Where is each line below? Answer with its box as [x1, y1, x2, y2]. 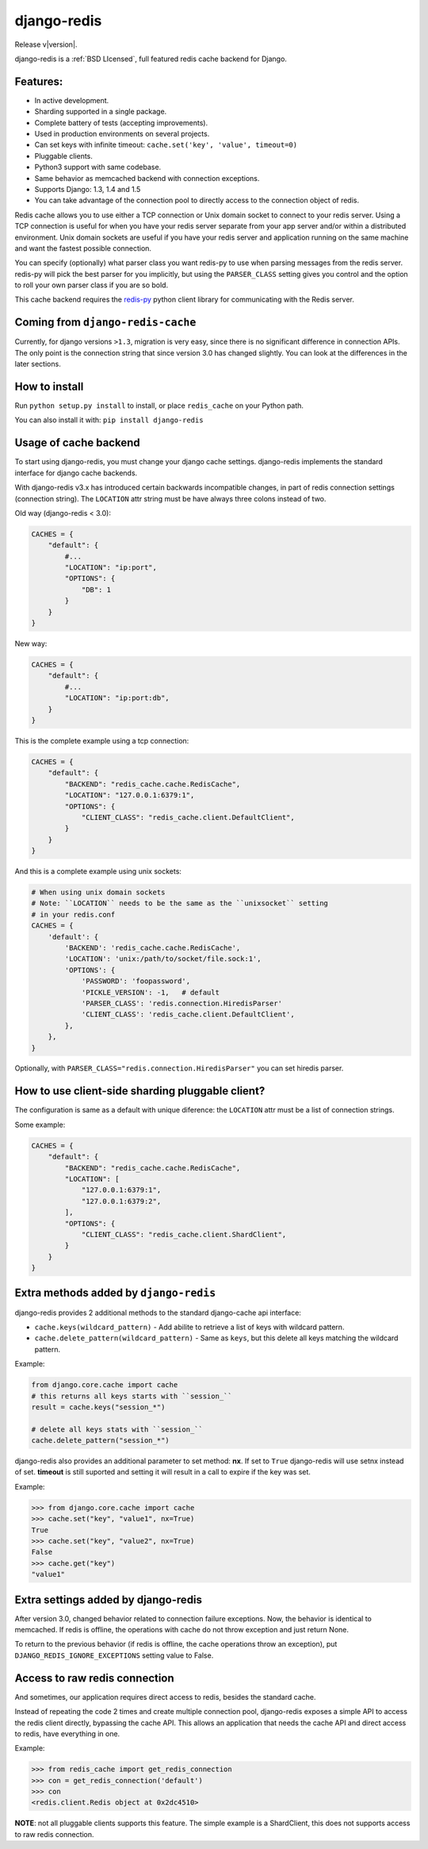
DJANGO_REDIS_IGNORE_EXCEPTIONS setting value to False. [14, 1651, 214, 1660]
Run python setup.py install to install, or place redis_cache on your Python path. [14, 401, 304, 410]
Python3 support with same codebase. [34, 163, 162, 172]
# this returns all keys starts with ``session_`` [31, 1391, 233, 1401]
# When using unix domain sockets [31, 888, 166, 897]
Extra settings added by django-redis [14, 1593, 202, 1606]
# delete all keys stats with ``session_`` [31, 1424, 204, 1434]
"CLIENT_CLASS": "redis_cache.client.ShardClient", [81, 1230, 287, 1239]
